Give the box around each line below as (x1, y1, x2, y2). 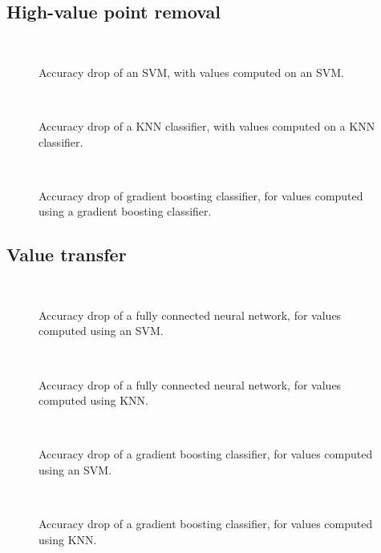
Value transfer (6, 242, 127, 267)
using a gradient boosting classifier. (39, 203, 212, 220)
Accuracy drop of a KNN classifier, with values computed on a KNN (39, 117, 375, 134)
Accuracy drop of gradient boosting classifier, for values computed (39, 187, 363, 204)
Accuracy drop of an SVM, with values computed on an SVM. (39, 63, 344, 80)
